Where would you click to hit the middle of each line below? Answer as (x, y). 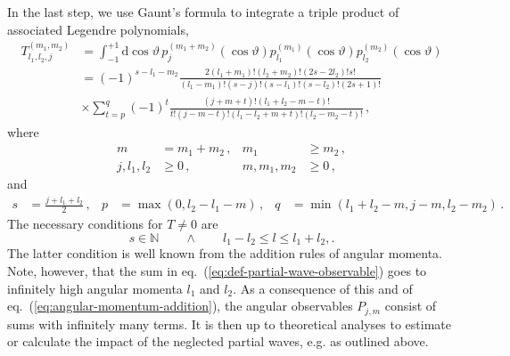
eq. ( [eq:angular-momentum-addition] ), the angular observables (180, 306)
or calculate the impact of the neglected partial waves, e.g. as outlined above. (218, 341)
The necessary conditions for (85, 224)
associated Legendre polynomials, (98, 29)
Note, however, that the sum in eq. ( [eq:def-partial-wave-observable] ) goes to (217, 270)
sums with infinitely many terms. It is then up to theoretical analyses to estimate (229, 324)
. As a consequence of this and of (323, 288)
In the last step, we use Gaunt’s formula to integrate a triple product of (203, 12)
